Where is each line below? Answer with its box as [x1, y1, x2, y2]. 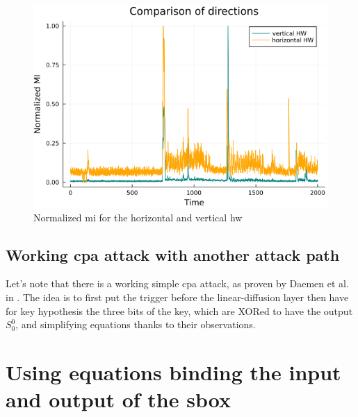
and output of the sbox [6, 385, 231, 414]
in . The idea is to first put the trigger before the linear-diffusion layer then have [6, 290, 349, 305]
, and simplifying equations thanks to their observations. [15, 317, 256, 332]
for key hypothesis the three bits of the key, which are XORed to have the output [6, 303, 353, 318]
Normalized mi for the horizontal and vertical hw [33, 210, 243, 224]
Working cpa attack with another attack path [6, 244, 340, 265]
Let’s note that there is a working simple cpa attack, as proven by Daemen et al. [6, 276, 349, 291]
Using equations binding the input [6, 358, 341, 386]
